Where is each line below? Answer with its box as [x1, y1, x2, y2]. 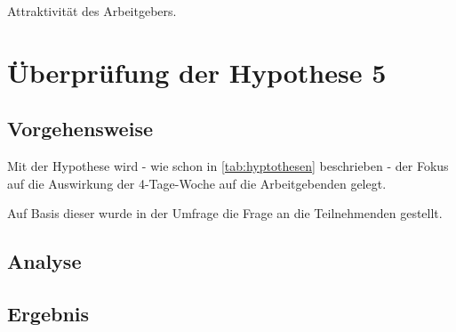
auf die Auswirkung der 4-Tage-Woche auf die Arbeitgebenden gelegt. [7, 174, 387, 192]
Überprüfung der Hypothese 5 [7, 53, 387, 90]
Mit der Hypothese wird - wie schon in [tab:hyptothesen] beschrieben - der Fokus [7, 157, 449, 175]
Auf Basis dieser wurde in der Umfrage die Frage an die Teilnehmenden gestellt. [7, 204, 443, 223]
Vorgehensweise [7, 115, 153, 142]
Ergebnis [7, 300, 90, 328]
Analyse [7, 247, 82, 275]
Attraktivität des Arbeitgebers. [7, 2, 177, 20]
